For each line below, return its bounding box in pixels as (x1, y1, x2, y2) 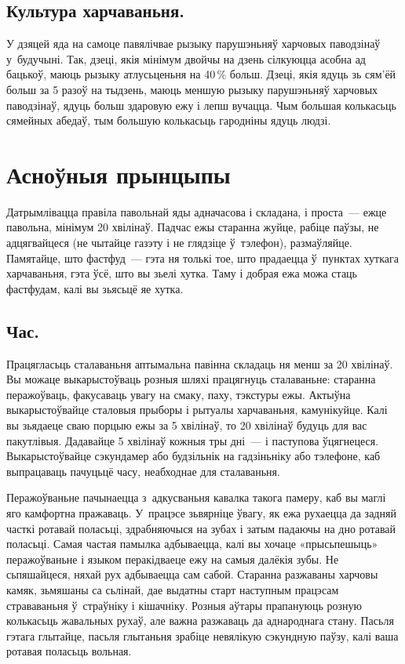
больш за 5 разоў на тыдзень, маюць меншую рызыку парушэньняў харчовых (6, 81, 378, 97)
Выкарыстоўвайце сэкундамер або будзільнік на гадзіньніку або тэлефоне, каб (6, 448, 381, 464)
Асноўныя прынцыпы (6, 158, 231, 190)
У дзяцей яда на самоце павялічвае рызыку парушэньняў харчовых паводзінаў (6, 35, 381, 52)
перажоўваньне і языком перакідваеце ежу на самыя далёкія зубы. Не (6, 550, 339, 567)
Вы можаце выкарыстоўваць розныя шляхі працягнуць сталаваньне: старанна (6, 371, 376, 387)
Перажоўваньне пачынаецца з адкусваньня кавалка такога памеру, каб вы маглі (6, 489, 386, 506)
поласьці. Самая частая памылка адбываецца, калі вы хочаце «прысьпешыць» (6, 535, 378, 552)
